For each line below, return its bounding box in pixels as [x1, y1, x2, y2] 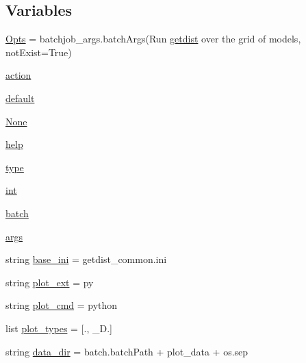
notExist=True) [5, 45, 72, 59]
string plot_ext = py [5, 275, 94, 289]
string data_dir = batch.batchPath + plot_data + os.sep [5, 344, 248, 358]
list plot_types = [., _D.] [5, 321, 112, 335]
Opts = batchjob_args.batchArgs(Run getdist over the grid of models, [5, 32, 301, 46]
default [5, 90, 35, 105]
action [5, 68, 31, 82]
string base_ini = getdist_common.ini [5, 252, 167, 266]
